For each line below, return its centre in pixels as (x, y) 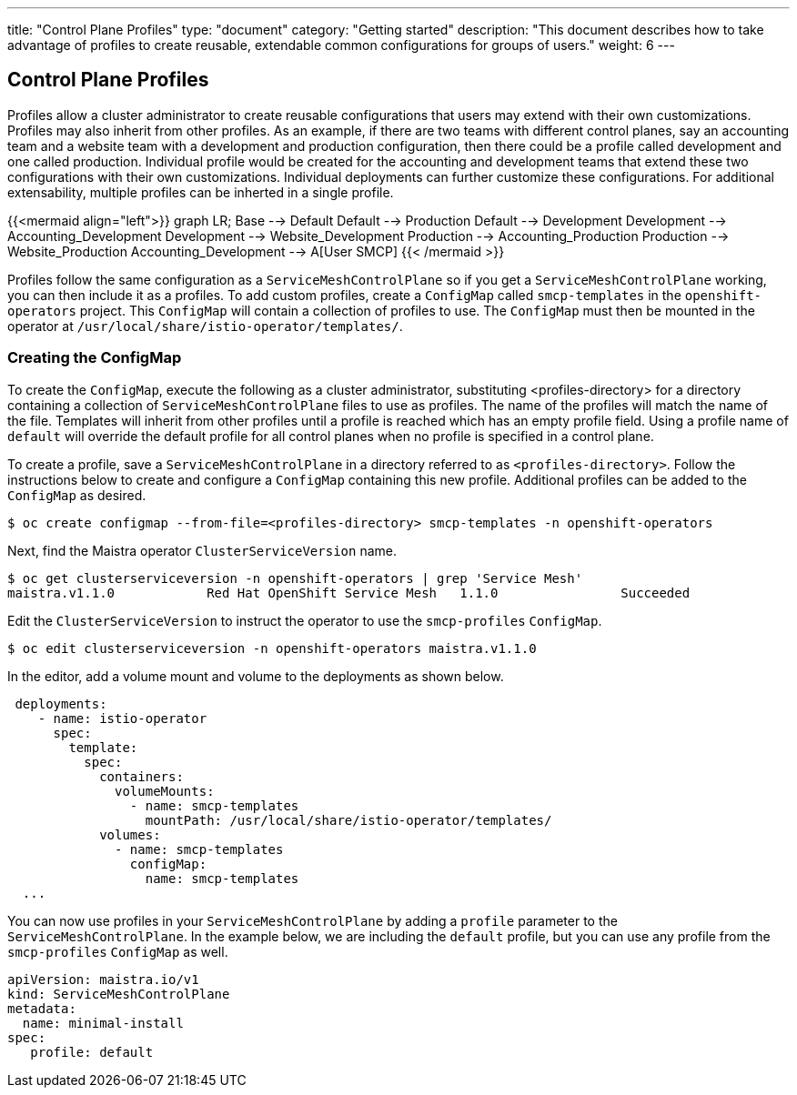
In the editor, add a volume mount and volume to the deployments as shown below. (256, 676)
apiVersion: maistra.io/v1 (103, 979)
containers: (141, 776)
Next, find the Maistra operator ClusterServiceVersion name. (202, 550)
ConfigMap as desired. (77, 495)
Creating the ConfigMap (95, 358)
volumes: (130, 834)
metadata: (42, 1008)
